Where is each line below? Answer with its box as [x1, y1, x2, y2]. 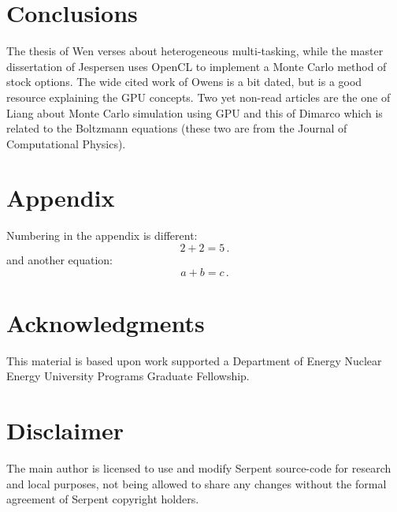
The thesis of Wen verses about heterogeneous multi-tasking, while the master [6, 43, 384, 59]
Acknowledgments [6, 306, 205, 338]
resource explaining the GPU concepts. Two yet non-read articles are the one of [6, 88, 391, 105]
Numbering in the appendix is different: [6, 227, 198, 244]
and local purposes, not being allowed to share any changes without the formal [6, 475, 387, 491]
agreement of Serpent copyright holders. [6, 491, 199, 507]
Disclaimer [6, 414, 124, 447]
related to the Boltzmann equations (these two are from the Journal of [6, 120, 347, 136]
